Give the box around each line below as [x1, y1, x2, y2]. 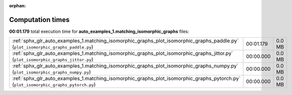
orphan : [9, 3, 26, 8]
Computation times [9, 15, 70, 24]
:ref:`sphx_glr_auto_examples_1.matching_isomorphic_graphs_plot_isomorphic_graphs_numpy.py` [12, 63, 239, 70]
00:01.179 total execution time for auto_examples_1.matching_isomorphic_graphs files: [9, 28, 189, 34]
